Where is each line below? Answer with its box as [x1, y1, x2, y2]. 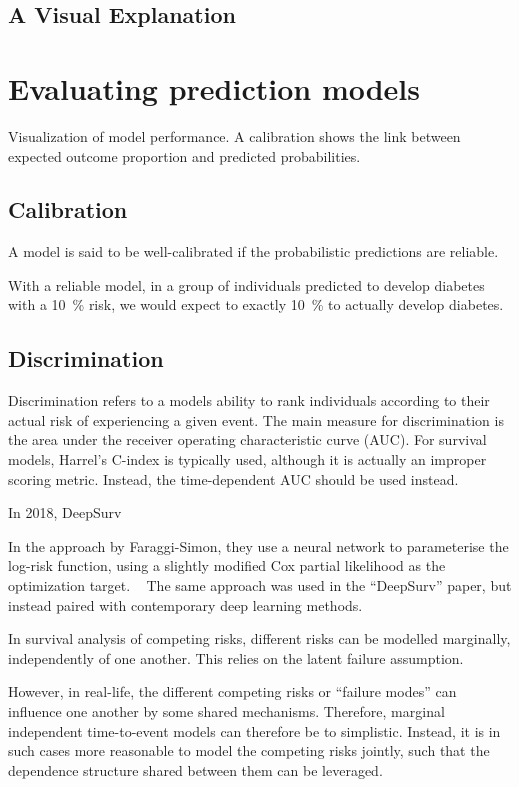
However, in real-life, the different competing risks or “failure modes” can [8, 681, 457, 702]
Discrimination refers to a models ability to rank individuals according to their [8, 390, 490, 411]
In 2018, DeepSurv [8, 502, 122, 523]
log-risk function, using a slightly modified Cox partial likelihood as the [8, 555, 446, 576]
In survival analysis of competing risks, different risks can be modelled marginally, [8, 628, 511, 649]
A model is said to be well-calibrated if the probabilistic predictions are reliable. [8, 241, 499, 262]
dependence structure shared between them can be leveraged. [8, 759, 383, 780]
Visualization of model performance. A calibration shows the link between [8, 125, 461, 146]
